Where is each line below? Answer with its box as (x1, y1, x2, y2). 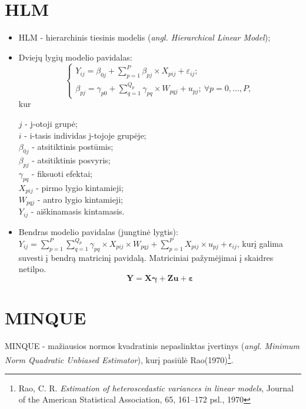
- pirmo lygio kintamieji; (36, 181, 124, 193)
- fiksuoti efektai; (31, 167, 92, 179)
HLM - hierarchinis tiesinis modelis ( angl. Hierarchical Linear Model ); (18, 31, 271, 43)
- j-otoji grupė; (25, 117, 78, 129)
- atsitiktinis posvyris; (32, 153, 111, 166)
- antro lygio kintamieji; (37, 193, 123, 205)
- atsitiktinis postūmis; (32, 140, 114, 153)
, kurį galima (237, 237, 284, 249)
